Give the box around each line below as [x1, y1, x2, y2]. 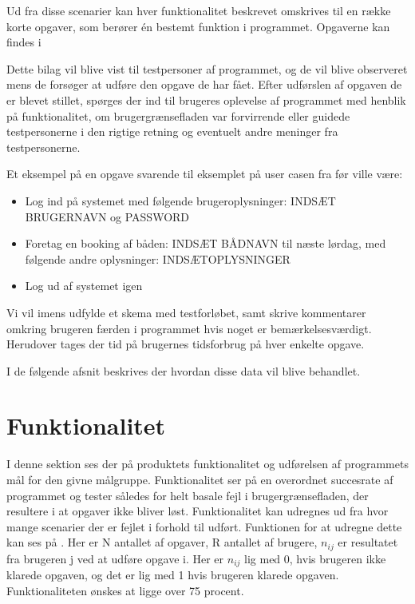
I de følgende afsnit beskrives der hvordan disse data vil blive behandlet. [6, 362, 361, 379]
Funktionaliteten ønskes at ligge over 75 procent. [6, 582, 244, 598]
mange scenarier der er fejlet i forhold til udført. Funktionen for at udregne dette [6, 518, 402, 534]
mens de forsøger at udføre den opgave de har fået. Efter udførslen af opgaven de [6, 76, 402, 93]
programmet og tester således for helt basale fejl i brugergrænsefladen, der [6, 487, 369, 503]
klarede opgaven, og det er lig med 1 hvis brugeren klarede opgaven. [6, 566, 339, 583]
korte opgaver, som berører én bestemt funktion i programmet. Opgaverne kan [6, 18, 390, 34]
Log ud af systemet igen [25, 277, 143, 294]
